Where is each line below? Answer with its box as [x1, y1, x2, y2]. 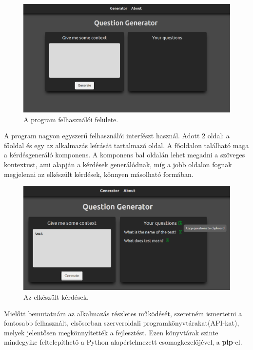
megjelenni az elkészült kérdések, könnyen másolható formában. [4, 169, 194, 179]
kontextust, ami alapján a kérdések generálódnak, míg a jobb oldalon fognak [4, 159, 232, 169]
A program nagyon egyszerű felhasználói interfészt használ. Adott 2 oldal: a [4, 131, 230, 141]
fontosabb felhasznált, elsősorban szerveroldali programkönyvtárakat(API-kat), [4, 318, 239, 328]
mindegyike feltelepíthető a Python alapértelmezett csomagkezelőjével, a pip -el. [4, 337, 242, 347]
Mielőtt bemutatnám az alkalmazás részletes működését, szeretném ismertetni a [4, 308, 242, 318]
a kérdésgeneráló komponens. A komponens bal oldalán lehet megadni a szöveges [4, 150, 245, 160]
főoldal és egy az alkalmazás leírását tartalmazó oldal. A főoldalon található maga [4, 140, 249, 150]
